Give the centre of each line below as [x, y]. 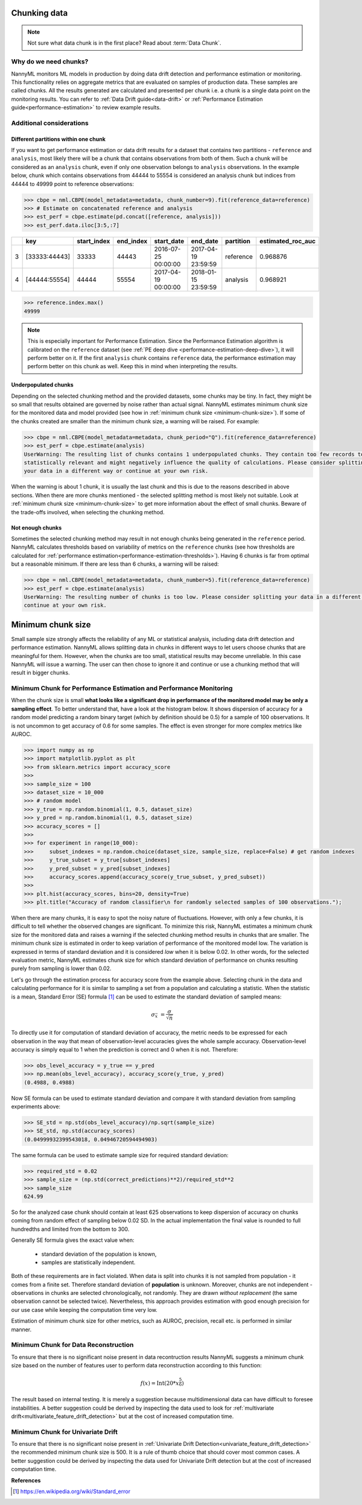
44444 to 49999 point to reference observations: [72, 184]
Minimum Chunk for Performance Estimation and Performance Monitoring [122, 688]
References [26, 1480]
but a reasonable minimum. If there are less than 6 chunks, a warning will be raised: [115, 564]
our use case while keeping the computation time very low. [84, 1309]
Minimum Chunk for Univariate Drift [64, 1432]
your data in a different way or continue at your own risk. [116, 471]
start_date [169, 241]
